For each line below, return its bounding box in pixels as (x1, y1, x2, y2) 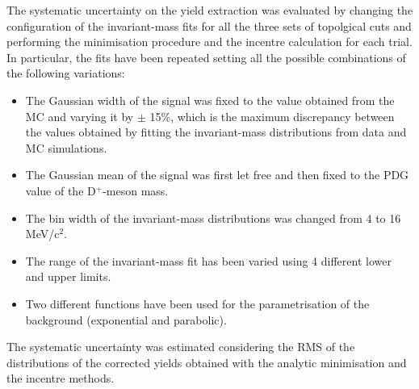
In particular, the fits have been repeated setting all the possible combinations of (6, 48, 406, 65)
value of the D (25, 182, 96, 199)
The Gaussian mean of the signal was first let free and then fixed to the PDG (25, 166, 409, 183)
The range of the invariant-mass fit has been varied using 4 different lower (25, 252, 392, 269)
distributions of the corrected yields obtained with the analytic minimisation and (6, 353, 407, 370)
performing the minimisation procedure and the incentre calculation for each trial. (6, 33, 413, 50)
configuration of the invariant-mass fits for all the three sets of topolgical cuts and (6, 17, 412, 34)
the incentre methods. (6, 370, 115, 387)
